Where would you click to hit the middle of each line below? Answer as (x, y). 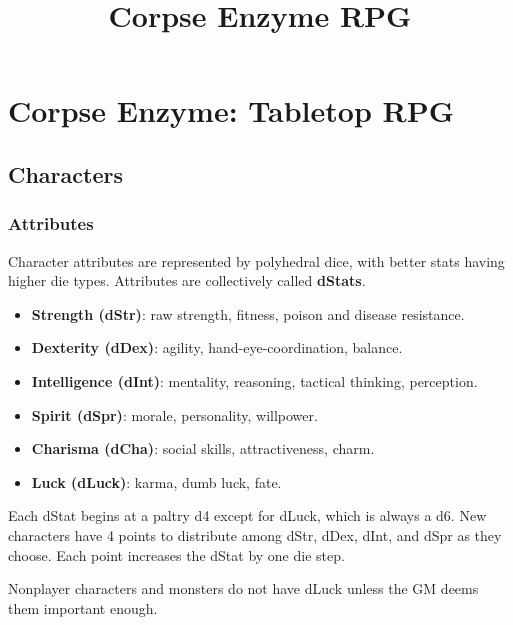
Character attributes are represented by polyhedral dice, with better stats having (256, 260)
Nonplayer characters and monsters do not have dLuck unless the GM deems (243, 588)
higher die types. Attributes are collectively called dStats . (187, 280)
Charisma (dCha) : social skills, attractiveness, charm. (203, 448)
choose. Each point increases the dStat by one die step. (176, 554)
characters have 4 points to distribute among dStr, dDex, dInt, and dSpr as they (255, 534)
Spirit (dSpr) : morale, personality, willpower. (174, 414)
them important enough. (83, 607)
